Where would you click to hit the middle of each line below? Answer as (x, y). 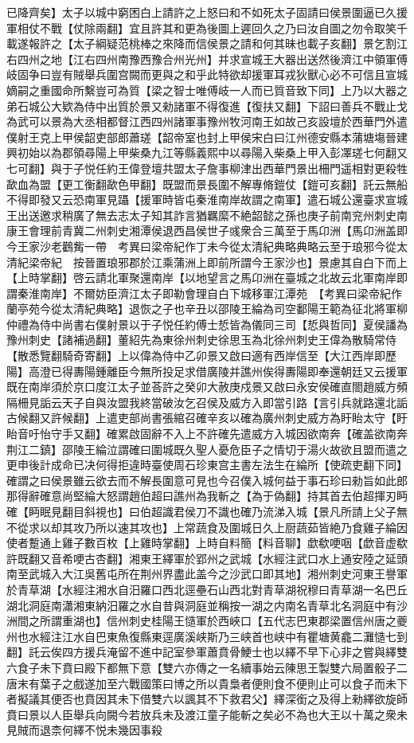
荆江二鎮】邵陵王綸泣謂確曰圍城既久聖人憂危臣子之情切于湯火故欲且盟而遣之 (207, 449)
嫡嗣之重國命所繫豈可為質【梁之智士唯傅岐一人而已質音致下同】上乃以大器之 (207, 90)
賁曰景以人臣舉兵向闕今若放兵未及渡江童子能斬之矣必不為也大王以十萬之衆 (201, 714)
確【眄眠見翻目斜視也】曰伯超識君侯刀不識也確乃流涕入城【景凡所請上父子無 (207, 511)
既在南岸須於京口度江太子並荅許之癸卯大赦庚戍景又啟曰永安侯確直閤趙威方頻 (207, 387)
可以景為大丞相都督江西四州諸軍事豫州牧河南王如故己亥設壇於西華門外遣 (218, 121)
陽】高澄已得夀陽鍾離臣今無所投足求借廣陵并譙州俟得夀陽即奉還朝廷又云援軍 (207, 371)
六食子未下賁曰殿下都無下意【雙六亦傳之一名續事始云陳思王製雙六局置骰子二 (207, 667)
